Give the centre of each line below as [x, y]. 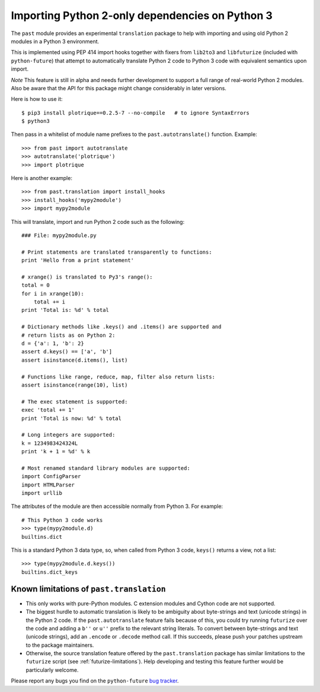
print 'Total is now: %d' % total [71, 418]
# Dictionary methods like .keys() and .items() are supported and [121, 327]
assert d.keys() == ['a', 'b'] [67, 352]
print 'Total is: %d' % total [65, 310]
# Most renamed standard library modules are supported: [106, 468]
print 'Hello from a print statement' [78, 260]
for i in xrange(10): [53, 293]
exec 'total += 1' [48, 410]
